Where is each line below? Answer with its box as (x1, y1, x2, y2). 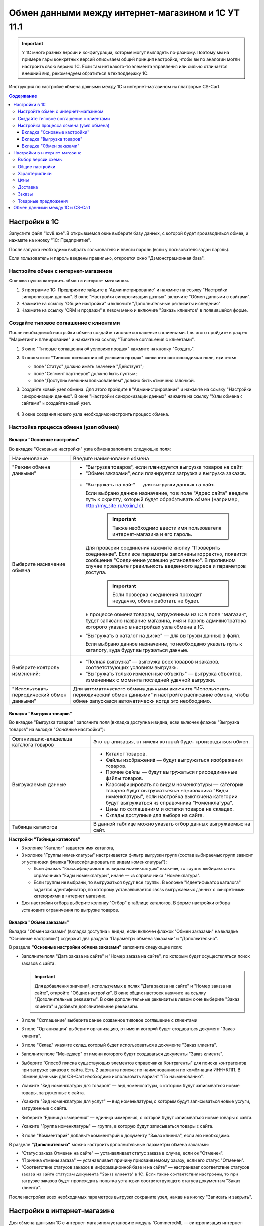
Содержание (9, 93, 37, 99)
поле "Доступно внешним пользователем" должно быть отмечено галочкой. (33, 378, 195, 383)
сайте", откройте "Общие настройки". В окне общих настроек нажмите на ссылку (34, 990, 206, 996)
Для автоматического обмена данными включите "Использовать (73, 686, 230, 692)
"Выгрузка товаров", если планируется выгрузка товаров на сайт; (85, 464, 243, 471)
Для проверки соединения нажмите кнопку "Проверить (85, 544, 220, 551)
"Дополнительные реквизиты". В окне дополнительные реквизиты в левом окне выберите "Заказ (34, 996, 240, 1002)
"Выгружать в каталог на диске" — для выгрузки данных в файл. (85, 632, 241, 639)
